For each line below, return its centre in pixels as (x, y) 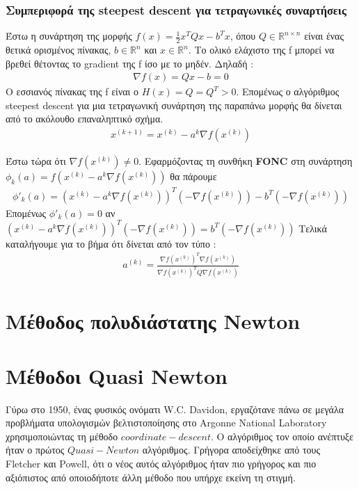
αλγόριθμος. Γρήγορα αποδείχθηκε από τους (231, 450)
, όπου (243, 36)
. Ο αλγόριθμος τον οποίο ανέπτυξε (282, 436)
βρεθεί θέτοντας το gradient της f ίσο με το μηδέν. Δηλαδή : (130, 63)
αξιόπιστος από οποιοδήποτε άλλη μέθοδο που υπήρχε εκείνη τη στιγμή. (151, 477)
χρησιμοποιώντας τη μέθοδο (62, 436)
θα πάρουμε (193, 176)
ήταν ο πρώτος (35, 450)
